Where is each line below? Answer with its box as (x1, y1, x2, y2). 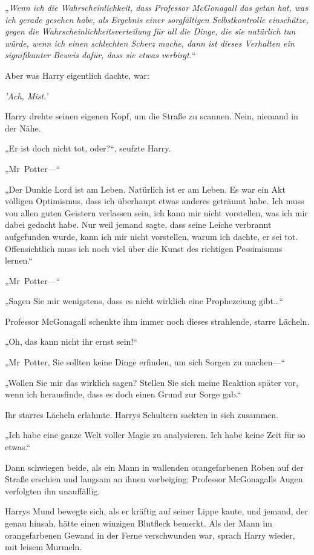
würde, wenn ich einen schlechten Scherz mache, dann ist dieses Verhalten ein (5, 36, 295, 49)
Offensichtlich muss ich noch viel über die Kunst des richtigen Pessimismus (5, 242, 283, 254)
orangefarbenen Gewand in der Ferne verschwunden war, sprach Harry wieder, (5, 528, 295, 541)
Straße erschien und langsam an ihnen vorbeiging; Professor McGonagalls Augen (5, 473, 303, 485)
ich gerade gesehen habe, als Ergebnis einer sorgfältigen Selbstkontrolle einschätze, (5, 13, 309, 25)
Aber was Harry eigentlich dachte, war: (5, 68, 149, 81)
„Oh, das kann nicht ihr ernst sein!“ (5, 335, 137, 348)
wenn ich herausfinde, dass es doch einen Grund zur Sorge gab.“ (5, 388, 241, 400)
